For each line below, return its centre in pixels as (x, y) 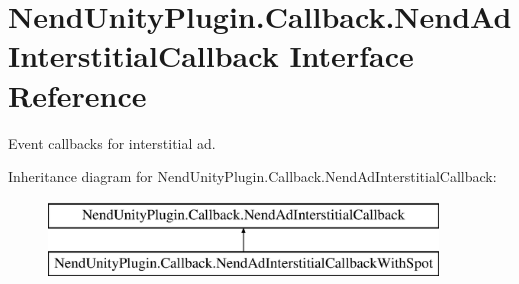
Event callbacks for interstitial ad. (112, 142)
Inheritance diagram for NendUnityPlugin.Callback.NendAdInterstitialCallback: (252, 176)
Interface (351, 55)
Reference (77, 94)
